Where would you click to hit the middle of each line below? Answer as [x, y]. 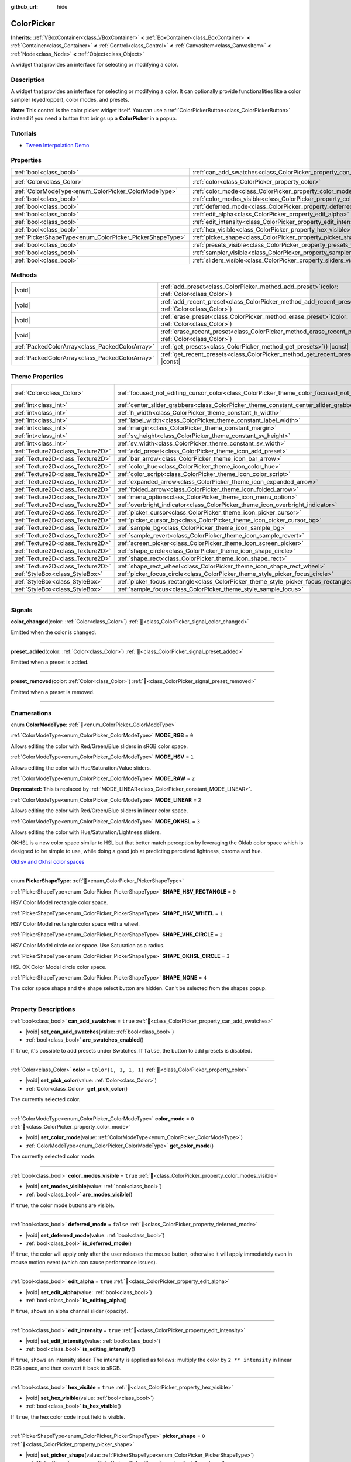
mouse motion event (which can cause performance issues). [84, 1262]
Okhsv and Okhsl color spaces [48, 862]
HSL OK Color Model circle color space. [59, 967]
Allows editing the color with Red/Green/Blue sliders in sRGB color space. [99, 746]
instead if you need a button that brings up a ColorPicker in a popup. [94, 118]
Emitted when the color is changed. [54, 632]
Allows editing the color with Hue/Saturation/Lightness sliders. [86, 832]
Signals [22, 610]
